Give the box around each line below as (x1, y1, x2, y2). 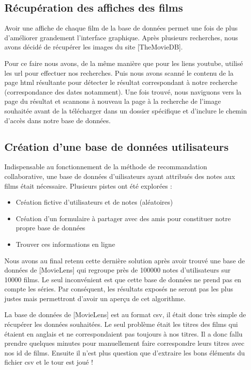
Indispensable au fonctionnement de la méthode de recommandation (4, 161, 207, 172)
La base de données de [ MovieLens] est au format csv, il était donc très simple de (4, 309, 246, 320)
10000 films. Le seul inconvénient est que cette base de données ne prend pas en (4, 274, 241, 284)
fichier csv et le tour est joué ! (4, 357, 93, 367)
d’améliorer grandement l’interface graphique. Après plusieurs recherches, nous (4, 32, 238, 42)
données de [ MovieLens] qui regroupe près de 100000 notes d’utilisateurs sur (4, 265, 231, 275)
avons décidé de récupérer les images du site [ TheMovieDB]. (4, 42, 183, 52)
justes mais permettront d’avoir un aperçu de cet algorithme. (4, 293, 186, 303)
